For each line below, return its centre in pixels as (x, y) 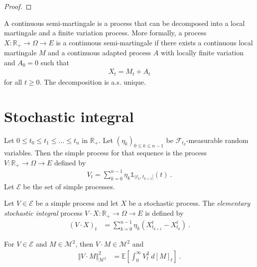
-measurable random (217, 140)
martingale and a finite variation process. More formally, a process (105, 33)
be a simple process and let (77, 203)
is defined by (164, 213)
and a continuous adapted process (100, 53)
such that (55, 62)
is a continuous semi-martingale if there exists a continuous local (154, 42)
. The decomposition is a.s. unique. (93, 81)
